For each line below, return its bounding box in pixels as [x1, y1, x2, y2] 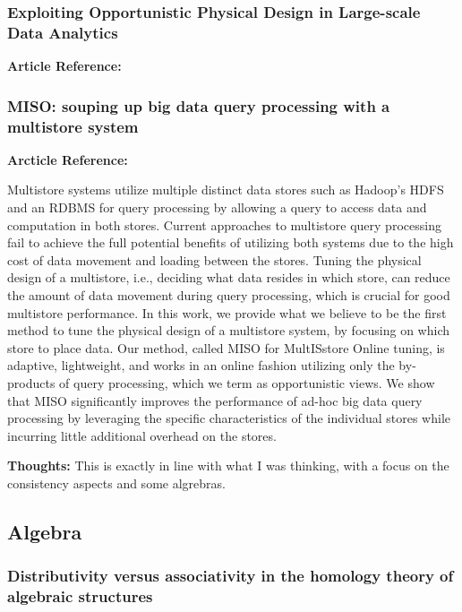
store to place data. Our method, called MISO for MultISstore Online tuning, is [7, 338, 445, 357]
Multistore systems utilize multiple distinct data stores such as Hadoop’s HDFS [7, 180, 444, 199]
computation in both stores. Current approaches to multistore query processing [7, 215, 441, 234]
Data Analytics [7, 21, 118, 43]
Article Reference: [7, 56, 122, 75]
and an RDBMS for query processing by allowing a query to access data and [7, 198, 427, 217]
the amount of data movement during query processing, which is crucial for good [7, 286, 450, 305]
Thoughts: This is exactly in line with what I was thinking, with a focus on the [7, 456, 449, 475]
